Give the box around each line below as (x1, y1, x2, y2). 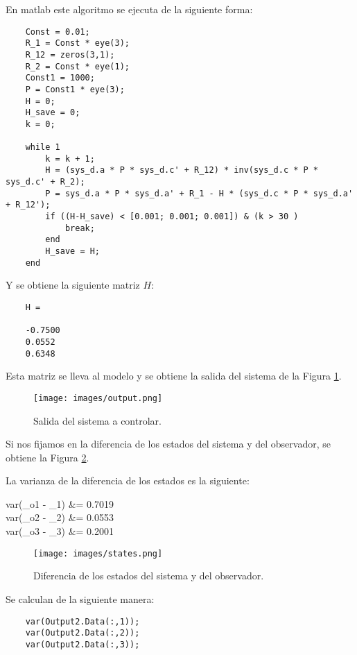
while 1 (25, 142, 60, 153)
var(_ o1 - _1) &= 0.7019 (6, 496, 114, 511)
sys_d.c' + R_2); (6, 177, 85, 187)
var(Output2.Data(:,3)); (25, 639, 140, 649)
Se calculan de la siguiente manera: (6, 591, 155, 606)
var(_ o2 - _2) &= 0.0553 (6, 510, 114, 525)
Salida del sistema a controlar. (33, 413, 162, 427)
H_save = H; (45, 246, 101, 257)
